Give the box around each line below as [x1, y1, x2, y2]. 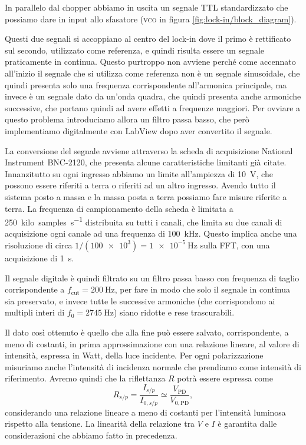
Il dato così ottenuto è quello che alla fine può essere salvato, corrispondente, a [5, 326, 289, 338]
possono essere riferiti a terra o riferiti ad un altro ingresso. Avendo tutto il [5, 179, 276, 191]
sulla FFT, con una [200, 238, 270, 251]
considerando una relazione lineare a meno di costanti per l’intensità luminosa [5, 406, 286, 418]
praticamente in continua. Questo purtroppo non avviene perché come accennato [5, 55, 296, 68]
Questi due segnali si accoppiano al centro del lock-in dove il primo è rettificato [5, 32, 291, 45]
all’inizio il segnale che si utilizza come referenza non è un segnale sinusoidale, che [5, 67, 300, 79]
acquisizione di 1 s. [5, 251, 74, 264]
